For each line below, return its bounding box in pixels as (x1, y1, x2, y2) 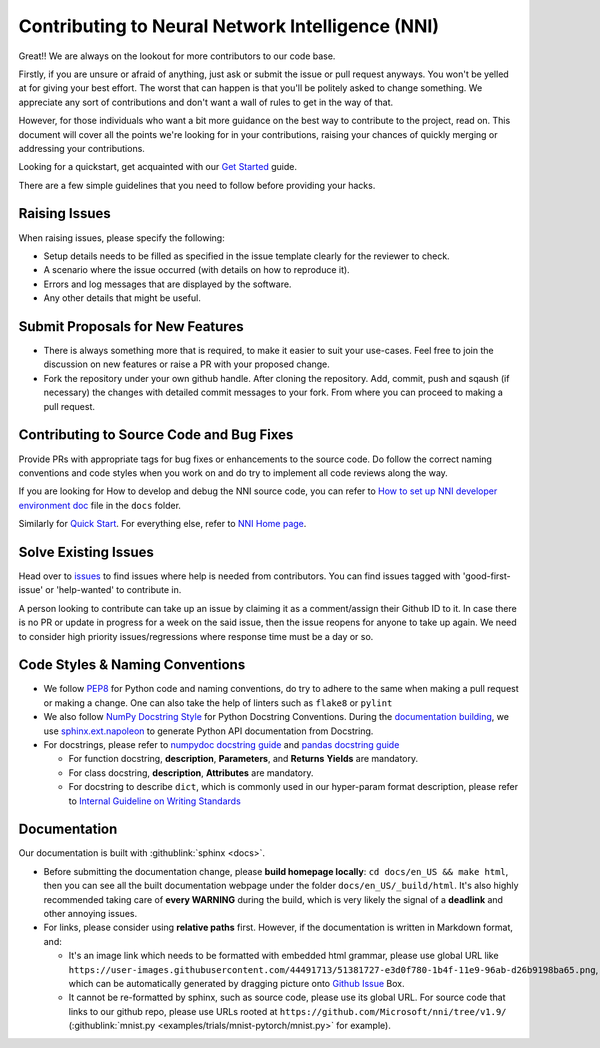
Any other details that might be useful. (43, 292, 202, 304)
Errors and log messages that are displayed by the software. (43, 278, 292, 290)
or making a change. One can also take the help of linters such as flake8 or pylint (43, 696, 393, 709)
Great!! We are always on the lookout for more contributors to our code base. (18, 50, 336, 62)
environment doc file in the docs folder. (18, 499, 182, 511)
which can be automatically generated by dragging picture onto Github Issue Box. (68, 978, 405, 989)
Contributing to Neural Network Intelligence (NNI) (18, 15, 440, 37)
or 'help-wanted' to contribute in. (45, 584, 182, 596)
